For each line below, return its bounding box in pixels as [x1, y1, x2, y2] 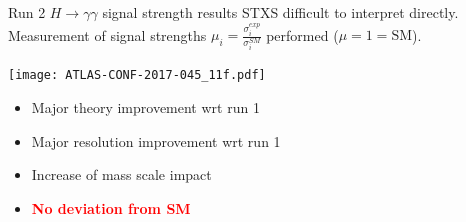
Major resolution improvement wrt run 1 [31, 130, 281, 151]
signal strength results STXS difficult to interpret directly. [102, 2, 459, 22]
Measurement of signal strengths [8, 24, 207, 45]
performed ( [266, 24, 339, 45]
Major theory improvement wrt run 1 [31, 97, 260, 117]
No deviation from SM [31, 197, 191, 218]
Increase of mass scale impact [31, 164, 212, 185]
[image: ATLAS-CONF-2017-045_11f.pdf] [8, 68, 266, 83]
